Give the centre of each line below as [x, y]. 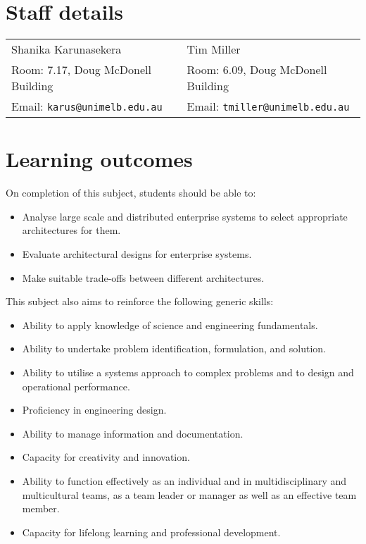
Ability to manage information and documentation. [133, 433]
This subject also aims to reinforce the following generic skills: [140, 301]
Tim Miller [214, 49]
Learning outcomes [99, 159]
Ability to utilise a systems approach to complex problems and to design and [188, 372]
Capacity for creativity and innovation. [106, 457]
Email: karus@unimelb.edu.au [87, 106]
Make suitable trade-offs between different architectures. [143, 277]
